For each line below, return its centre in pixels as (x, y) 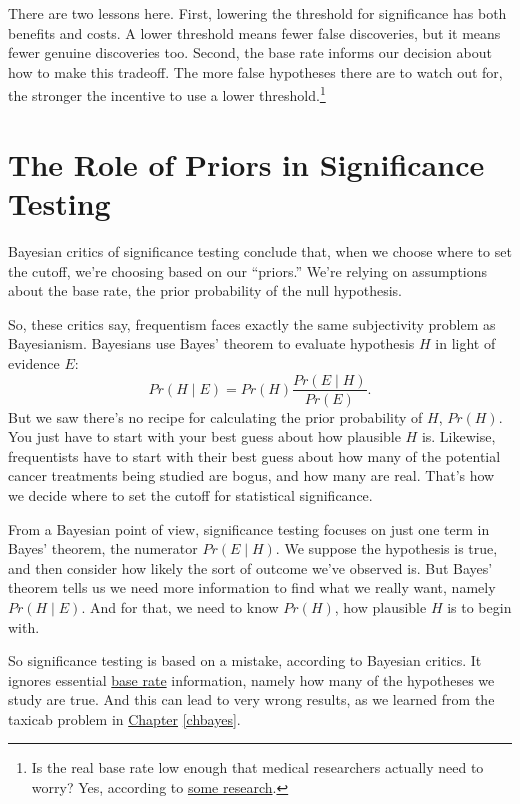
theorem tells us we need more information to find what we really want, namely (252, 587)
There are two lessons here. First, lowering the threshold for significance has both (257, 13)
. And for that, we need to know (180, 606)
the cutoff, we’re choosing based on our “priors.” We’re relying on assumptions (248, 270)
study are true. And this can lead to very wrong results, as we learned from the (251, 699)
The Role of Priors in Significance (246, 163)
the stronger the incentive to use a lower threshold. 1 (167, 94)
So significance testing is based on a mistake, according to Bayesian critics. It (245, 660)
